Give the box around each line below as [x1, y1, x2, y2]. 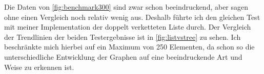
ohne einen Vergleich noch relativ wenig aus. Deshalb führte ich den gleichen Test [4, 11, 260, 22]
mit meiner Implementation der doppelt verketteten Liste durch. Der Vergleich [4, 21, 251, 32]
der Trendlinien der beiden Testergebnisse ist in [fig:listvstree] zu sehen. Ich [4, 31, 241, 42]
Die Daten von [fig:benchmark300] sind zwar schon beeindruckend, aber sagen [4, 2, 249, 12]
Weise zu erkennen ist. [4, 61, 74, 72]
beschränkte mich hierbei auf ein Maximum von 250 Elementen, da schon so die [4, 41, 255, 52]
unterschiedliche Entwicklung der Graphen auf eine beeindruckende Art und [4, 51, 242, 62]
